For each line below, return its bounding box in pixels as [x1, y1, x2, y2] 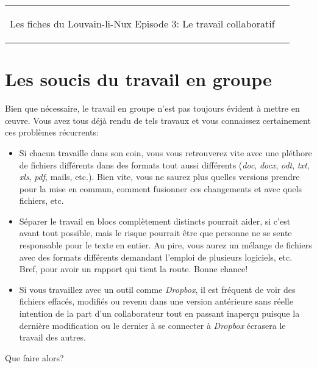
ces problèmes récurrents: [5, 126, 99, 139]
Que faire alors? [5, 351, 64, 364]
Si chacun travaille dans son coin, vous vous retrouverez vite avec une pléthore [19, 146, 312, 159]
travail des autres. [19, 331, 86, 344]
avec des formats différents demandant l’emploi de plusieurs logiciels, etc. [19, 250, 293, 263]
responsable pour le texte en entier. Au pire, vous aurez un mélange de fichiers [19, 239, 312, 251]
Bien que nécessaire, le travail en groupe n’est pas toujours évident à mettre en [5, 102, 300, 115]
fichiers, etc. [19, 194, 64, 207]
